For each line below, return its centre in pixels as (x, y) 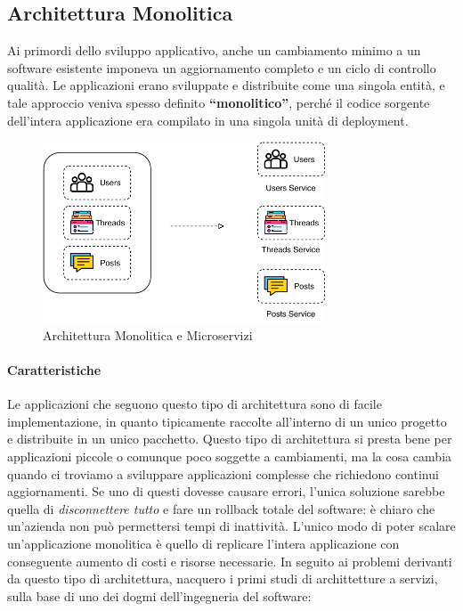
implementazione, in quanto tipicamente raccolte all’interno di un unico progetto (227, 421)
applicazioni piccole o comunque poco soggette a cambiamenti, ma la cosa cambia (230, 456)
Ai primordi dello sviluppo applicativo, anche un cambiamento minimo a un (214, 50)
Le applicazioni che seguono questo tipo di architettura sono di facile (195, 404)
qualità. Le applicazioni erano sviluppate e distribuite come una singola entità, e (226, 85)
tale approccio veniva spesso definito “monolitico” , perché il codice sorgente (219, 102)
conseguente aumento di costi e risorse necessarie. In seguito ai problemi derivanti (230, 561)
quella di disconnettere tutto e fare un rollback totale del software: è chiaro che (221, 508)
